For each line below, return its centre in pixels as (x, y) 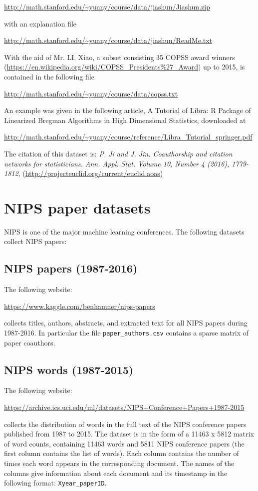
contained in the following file (49, 76)
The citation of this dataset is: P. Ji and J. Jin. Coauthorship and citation (118, 153)
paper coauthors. (30, 342)
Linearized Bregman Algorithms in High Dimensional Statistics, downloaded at (125, 120)
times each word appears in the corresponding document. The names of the (119, 463)
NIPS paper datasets (77, 207)
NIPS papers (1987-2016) (71, 268)
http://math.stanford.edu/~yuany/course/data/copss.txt (91, 93)
